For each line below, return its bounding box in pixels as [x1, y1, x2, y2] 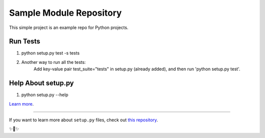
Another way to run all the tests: [21, 59, 86, 65]
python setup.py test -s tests [21, 50, 80, 56]
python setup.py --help [21, 92, 69, 98]
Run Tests [9, 37, 40, 46]
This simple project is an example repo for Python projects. [9, 25, 129, 30]
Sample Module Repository [9, 7, 122, 18]
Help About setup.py [9, 79, 74, 87]
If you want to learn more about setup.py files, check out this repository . [9, 117, 158, 123]
